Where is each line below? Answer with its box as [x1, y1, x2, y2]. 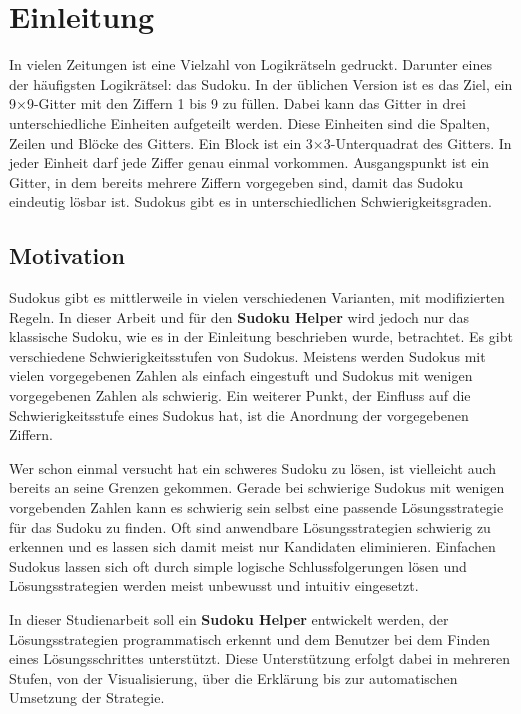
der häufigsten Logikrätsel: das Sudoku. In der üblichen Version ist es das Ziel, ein [9, 73, 513, 94]
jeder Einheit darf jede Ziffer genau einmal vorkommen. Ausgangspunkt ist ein [9, 152, 490, 173]
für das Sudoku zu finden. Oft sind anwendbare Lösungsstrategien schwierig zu [9, 516, 491, 537]
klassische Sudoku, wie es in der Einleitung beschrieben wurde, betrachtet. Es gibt [9, 326, 513, 347]
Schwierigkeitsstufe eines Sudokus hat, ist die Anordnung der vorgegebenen [9, 404, 469, 425]
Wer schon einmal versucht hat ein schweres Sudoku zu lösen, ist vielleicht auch [9, 457, 497, 478]
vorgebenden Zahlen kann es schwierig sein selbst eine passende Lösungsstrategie [9, 497, 504, 518]
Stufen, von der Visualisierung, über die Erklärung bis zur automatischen [9, 667, 458, 688]
